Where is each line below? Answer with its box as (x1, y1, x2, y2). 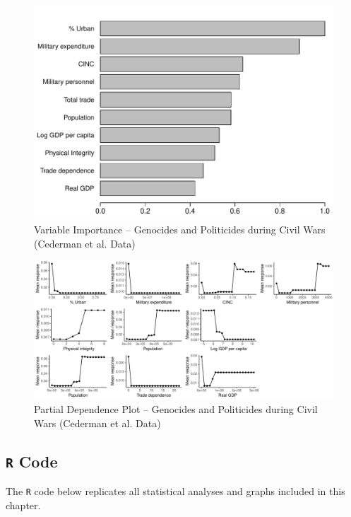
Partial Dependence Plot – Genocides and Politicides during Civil (34, 402, 318, 417)
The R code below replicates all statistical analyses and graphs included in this (6, 484, 345, 499)
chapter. (6, 497, 41, 512)
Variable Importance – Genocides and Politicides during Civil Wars (34, 222, 326, 237)
